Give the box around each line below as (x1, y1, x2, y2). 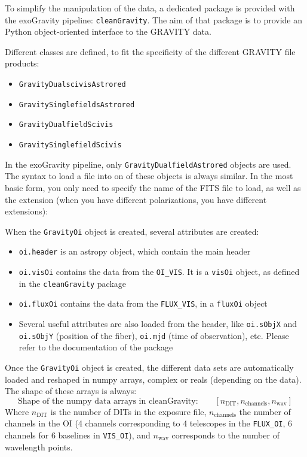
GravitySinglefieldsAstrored (19, 100, 135, 109)
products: (5, 57, 39, 69)
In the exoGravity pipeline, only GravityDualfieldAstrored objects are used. (5, 158, 291, 170)
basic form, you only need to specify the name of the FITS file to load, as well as (5, 181, 301, 193)
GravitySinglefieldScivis (19, 141, 122, 149)
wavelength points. (5, 440, 73, 453)
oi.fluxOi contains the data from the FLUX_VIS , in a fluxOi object (19, 297, 268, 310)
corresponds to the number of (171, 428, 280, 441)
